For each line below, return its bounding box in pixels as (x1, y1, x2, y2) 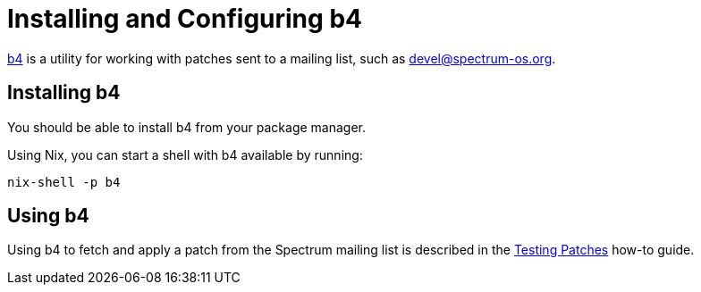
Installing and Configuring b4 (7, 4, 362, 34)
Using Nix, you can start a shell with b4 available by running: (7, 146, 363, 163)
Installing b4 (7, 81, 121, 104)
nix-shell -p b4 (7, 174, 121, 189)
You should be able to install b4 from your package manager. (7, 119, 367, 135)
